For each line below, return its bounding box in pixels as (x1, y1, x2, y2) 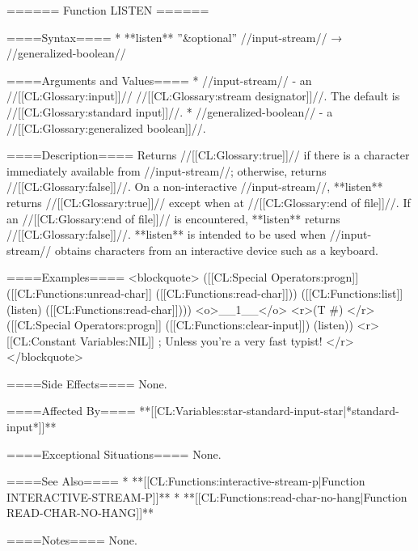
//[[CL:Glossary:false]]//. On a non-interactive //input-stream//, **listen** (6, 178, 383, 195)
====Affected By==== (6, 402, 136, 419)
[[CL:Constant (6, 332, 77, 349)
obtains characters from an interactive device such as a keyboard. (54, 241, 378, 258)
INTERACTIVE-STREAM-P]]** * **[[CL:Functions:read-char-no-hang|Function (6, 488, 407, 505)
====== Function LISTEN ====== (6, 2, 209, 18)
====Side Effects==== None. (6, 375, 167, 392)
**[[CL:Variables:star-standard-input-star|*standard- (139, 402, 399, 419)
